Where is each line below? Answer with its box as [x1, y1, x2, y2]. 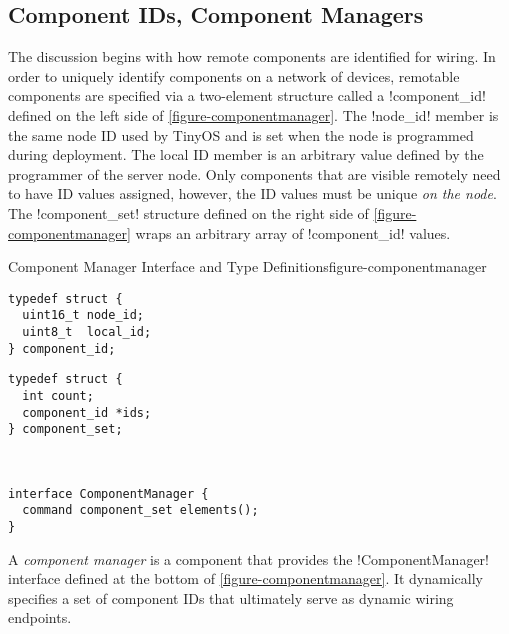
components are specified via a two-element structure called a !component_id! [8, 85, 486, 106]
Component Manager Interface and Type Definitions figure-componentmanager [8, 256, 487, 277]
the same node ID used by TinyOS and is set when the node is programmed [8, 124, 474, 145]
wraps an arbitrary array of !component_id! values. [135, 222, 451, 243]
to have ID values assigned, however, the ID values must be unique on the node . [8, 183, 497, 204]
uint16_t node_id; [22, 308, 145, 323]
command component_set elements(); [22, 503, 259, 518]
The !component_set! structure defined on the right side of [8, 202, 369, 223]
